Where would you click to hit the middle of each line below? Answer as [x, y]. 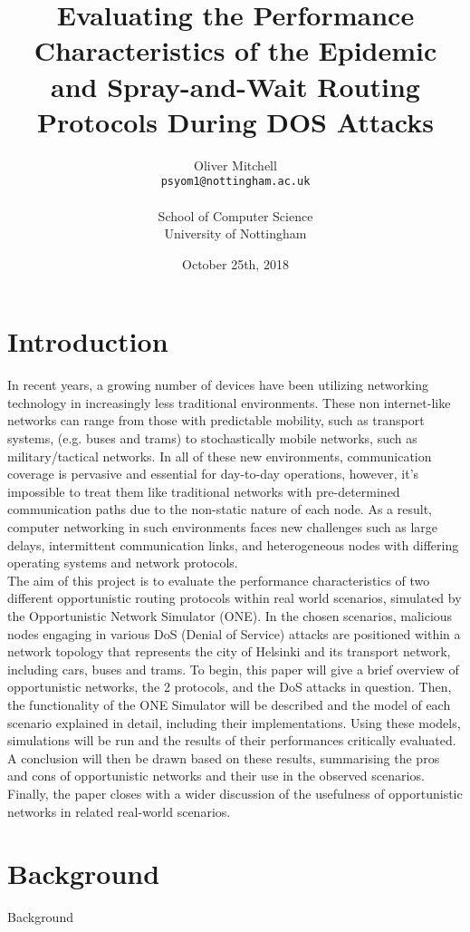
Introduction [88, 341]
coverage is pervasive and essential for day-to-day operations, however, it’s [213, 474]
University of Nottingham [235, 233]
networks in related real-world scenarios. [119, 811]
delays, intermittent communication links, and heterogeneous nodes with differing [233, 544]
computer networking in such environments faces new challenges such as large [223, 527]
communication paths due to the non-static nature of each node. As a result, [220, 509]
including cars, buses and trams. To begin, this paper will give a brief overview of [233, 669]
